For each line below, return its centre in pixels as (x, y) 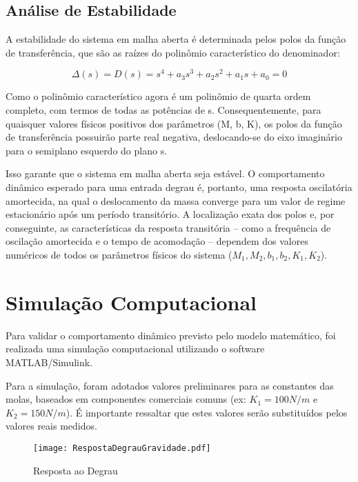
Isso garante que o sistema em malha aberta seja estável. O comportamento (165, 173)
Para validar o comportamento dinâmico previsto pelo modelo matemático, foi (171, 335)
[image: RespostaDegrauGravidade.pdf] (122, 448)
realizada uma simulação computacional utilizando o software (135, 349)
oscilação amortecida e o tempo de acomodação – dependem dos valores (157, 241)
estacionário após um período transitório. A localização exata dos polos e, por (170, 214)
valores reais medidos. (51, 426)
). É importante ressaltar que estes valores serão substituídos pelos (207, 412)
